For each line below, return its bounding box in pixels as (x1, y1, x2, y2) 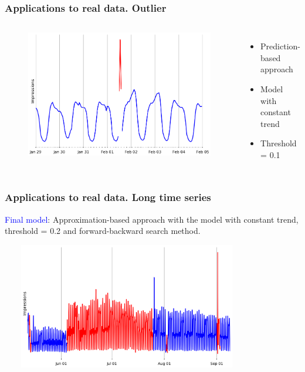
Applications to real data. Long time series (5, 190, 211, 205)
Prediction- (260, 40, 300, 52)
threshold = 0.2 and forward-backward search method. (5, 224, 201, 237)
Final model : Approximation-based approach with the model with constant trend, (5, 213, 299, 225)
